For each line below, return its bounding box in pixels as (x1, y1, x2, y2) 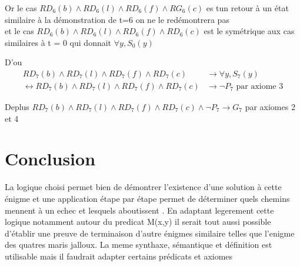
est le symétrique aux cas (204, 25, 295, 37)
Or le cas (5, 2, 37, 14)
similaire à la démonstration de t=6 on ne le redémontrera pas (5, 13, 229, 25)
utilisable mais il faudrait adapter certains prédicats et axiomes (5, 250, 233, 262)
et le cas (5, 25, 34, 37)
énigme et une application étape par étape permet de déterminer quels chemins (5, 192, 290, 204)
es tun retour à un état (206, 2, 289, 14)
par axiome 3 (236, 82, 284, 91)
